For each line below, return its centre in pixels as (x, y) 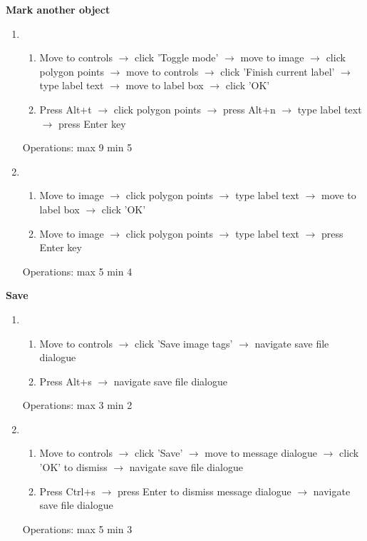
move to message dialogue (261, 453)
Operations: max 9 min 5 (77, 147)
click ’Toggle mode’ (177, 57)
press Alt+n (249, 109)
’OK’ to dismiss (73, 467)
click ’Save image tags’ (184, 343)
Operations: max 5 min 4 (77, 271)
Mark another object (58, 9)
